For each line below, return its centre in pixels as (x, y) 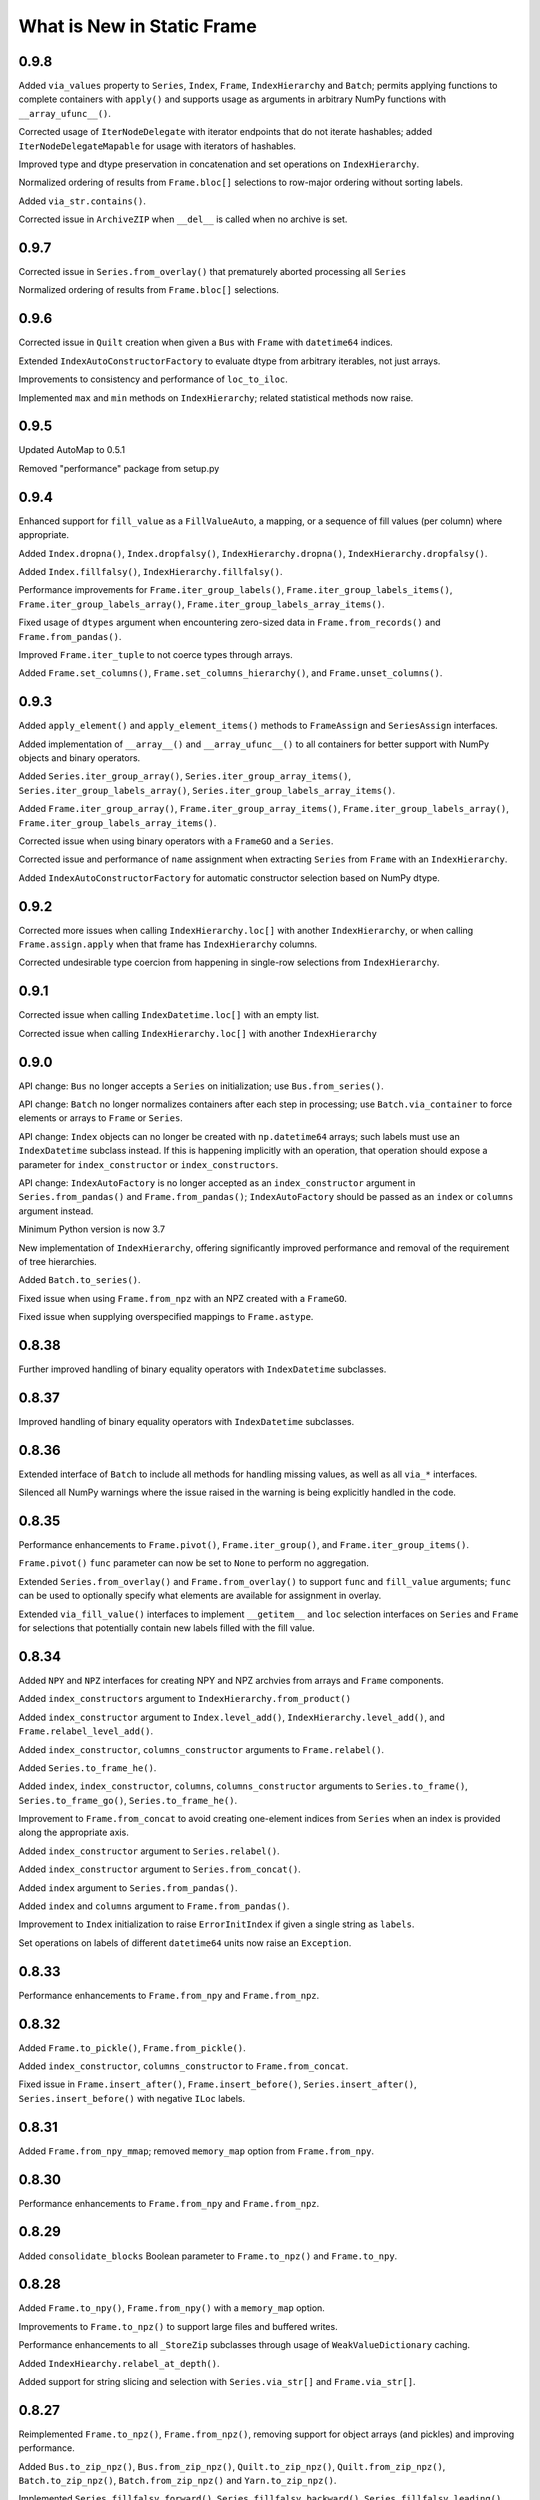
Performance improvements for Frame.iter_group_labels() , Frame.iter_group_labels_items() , (235, 590)
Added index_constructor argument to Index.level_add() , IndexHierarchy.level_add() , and (231, 1717)
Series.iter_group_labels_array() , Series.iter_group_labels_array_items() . (207, 790)
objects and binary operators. (79, 757)
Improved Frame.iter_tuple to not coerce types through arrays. (156, 654)
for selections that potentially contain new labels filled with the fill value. (166, 1628)
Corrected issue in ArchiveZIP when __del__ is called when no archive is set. (183, 219)
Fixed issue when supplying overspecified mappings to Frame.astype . (166, 1317)
